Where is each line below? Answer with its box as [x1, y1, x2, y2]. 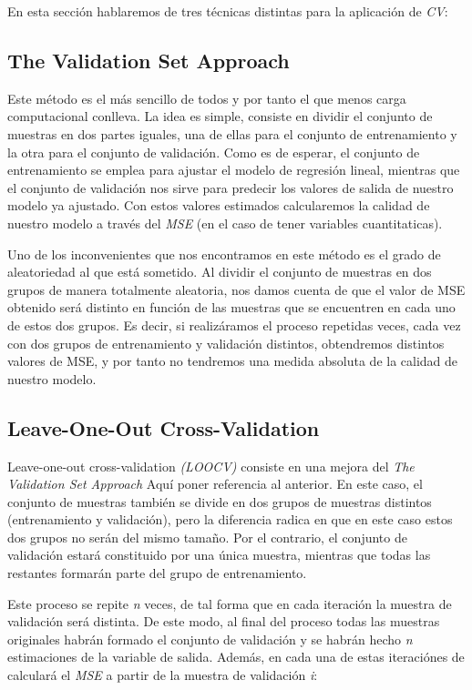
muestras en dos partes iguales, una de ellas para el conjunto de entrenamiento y [7, 124, 457, 143]
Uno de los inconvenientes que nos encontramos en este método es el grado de [7, 244, 441, 263]
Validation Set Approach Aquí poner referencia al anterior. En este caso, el [7, 474, 423, 493]
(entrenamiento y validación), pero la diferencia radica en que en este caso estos [7, 510, 453, 529]
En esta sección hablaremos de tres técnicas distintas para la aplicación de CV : [7, 2, 448, 20]
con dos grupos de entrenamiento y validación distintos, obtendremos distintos [7, 333, 445, 352]
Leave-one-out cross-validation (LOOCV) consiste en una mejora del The [7, 456, 415, 475]
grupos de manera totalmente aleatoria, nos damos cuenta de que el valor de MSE [7, 279, 466, 299]
